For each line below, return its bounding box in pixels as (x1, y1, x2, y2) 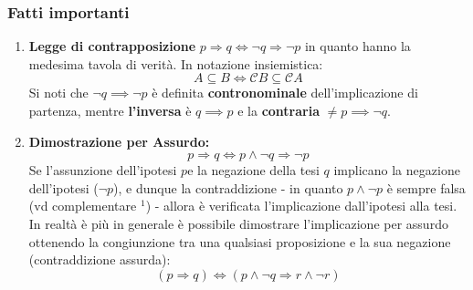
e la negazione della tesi (187, 161, 320, 180)
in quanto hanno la (304, 36, 411, 56)
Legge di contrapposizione (28, 36, 196, 56)
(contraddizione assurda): (28, 250, 171, 269)
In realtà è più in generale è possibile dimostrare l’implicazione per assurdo (28, 213, 448, 233)
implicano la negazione (333, 161, 460, 180)
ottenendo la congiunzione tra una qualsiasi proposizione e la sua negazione (28, 232, 451, 251)
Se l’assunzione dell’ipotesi (28, 161, 177, 180)
